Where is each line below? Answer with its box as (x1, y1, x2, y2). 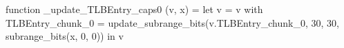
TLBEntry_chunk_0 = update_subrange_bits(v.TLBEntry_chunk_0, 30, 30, (6, 15, 339, 29)
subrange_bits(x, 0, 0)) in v (6, 29, 124, 43)
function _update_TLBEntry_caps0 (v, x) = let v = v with (6, 2, 263, 16)
